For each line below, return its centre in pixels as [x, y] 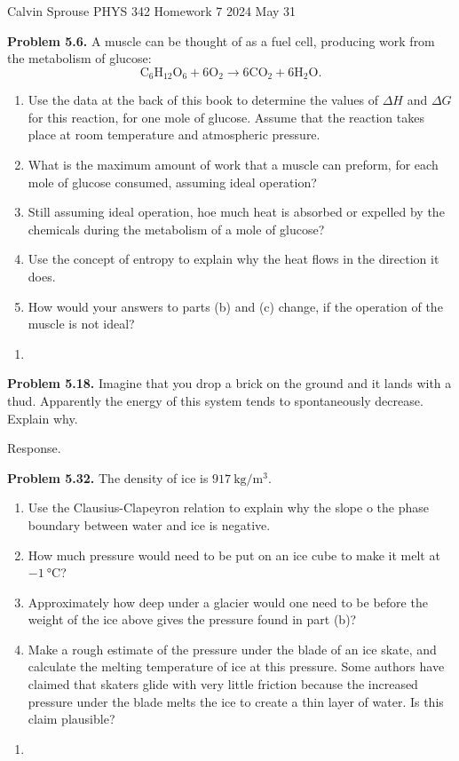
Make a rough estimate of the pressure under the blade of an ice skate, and [232, 649]
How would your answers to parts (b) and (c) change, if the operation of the [235, 306]
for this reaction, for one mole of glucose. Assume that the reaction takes [226, 117]
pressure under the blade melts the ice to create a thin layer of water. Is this [236, 701]
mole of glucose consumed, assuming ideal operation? [172, 182]
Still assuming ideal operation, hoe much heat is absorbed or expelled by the [236, 212]
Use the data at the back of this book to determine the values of [203, 100]
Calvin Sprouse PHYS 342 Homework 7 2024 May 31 [152, 11]
